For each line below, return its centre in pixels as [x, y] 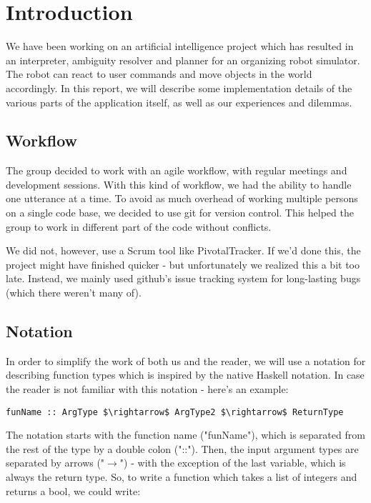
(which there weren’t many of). [74, 293]
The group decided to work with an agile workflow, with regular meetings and [177, 170]
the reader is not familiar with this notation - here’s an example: [147, 389]
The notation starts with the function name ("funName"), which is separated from [185, 435]
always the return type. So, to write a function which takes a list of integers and [182, 477]
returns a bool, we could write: [73, 490]
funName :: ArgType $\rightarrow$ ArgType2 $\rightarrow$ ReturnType [175, 412]
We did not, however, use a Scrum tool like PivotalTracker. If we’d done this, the [183, 250]
